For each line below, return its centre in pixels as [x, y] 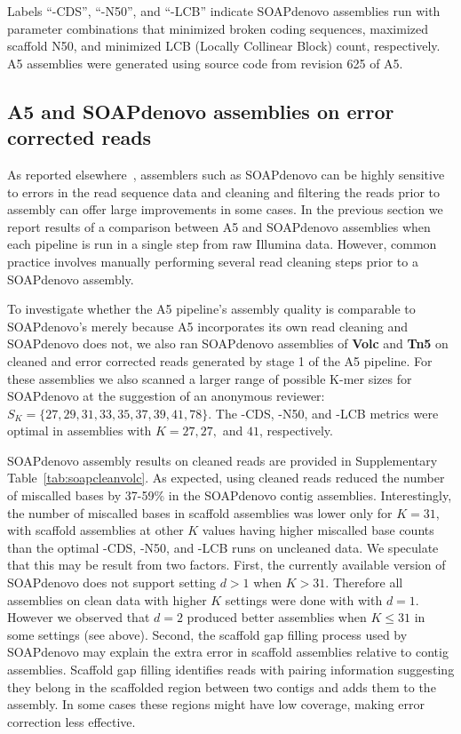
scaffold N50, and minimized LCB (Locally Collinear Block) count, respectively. [224, 46]
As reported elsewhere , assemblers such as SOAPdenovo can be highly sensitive [226, 174]
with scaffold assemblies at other [95, 530]
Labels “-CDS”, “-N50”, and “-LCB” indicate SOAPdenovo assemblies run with [224, 11]
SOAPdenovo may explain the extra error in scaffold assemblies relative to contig [228, 652]
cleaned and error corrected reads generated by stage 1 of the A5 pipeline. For [220, 360]
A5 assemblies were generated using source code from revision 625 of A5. [205, 63]
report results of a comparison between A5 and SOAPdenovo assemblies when [219, 226]
